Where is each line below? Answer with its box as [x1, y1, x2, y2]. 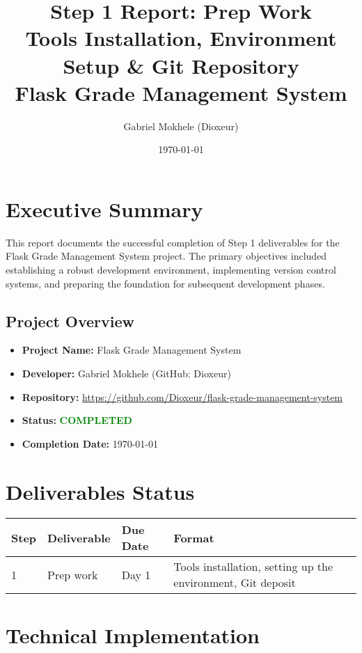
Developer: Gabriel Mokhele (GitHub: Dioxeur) [22, 365, 231, 380]
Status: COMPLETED [22, 413, 132, 427]
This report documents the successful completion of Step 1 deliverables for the [6, 235, 340, 249]
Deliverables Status [6, 477, 195, 505]
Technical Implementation [6, 620, 260, 649]
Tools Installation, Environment [25, 24, 337, 52]
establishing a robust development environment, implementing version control [6, 262, 336, 276]
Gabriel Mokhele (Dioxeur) [123, 118, 239, 133]
